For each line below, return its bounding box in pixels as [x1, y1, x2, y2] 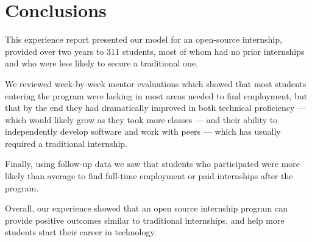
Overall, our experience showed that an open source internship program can [5, 202, 288, 215]
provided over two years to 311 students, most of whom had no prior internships [5, 44, 305, 57]
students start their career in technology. [5, 226, 157, 238]
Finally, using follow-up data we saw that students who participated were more [5, 157, 300, 170]
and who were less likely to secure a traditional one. [5, 57, 198, 69]
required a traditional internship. [5, 137, 127, 149]
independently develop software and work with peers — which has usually [5, 125, 281, 138]
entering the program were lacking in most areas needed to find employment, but [5, 89, 308, 102]
